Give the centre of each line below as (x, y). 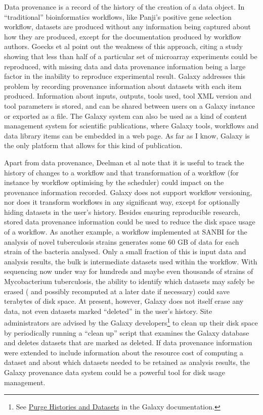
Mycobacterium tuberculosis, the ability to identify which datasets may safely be (129, 281)
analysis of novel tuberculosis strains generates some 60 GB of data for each (122, 241)
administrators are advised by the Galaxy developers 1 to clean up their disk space (131, 322)
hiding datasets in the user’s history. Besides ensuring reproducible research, (122, 212)
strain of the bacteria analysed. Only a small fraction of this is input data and (125, 251)
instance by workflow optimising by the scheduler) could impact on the (114, 182)
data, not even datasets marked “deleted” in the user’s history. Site (108, 311)
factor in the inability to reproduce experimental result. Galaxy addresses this (125, 76)
